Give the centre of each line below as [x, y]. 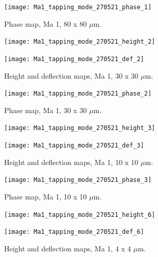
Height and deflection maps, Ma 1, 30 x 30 [71, 75]
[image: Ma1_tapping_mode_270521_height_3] [80, 128]
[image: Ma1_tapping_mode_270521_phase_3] [78, 180]
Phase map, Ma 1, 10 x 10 [46, 196]
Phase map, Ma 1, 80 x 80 [46, 23]
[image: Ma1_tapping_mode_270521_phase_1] [78, 7]
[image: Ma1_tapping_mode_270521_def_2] [74, 59]
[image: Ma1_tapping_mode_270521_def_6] [74, 232]
